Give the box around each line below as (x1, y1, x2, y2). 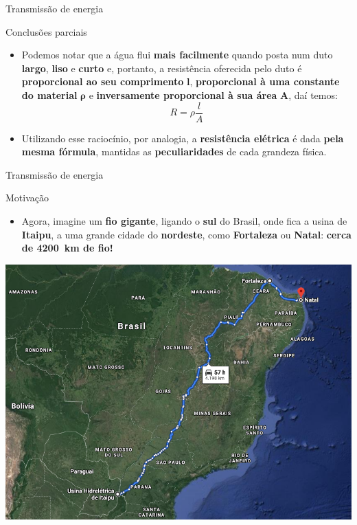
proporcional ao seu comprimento (21, 74, 184, 89)
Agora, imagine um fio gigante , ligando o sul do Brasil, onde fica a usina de (21, 214, 347, 227)
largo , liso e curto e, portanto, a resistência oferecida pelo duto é (21, 60, 302, 75)
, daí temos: (288, 87, 338, 102)
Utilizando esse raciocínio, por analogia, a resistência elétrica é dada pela (21, 131, 344, 145)
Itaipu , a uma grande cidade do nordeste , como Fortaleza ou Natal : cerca (21, 227, 352, 241)
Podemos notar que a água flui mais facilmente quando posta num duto (21, 47, 333, 62)
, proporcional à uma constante (189, 74, 340, 89)
